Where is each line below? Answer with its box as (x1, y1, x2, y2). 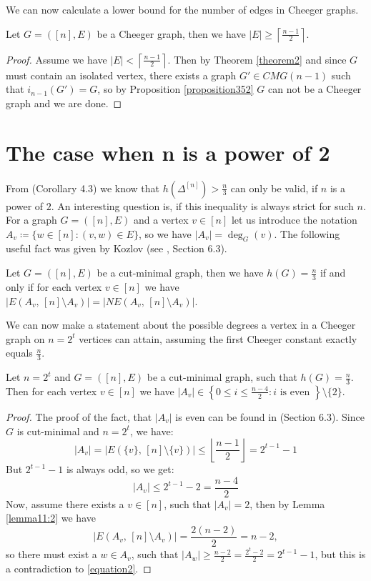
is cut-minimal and (16, 423, 99, 438)
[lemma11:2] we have (6, 510, 96, 525)
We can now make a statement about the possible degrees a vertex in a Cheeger (6, 317, 356, 332)
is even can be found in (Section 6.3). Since (175, 409, 365, 424)
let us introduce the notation (231, 212, 357, 227)
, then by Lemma (249, 496, 325, 511)
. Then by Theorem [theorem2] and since (167, 51, 347, 66)
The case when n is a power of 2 (6, 137, 330, 167)
